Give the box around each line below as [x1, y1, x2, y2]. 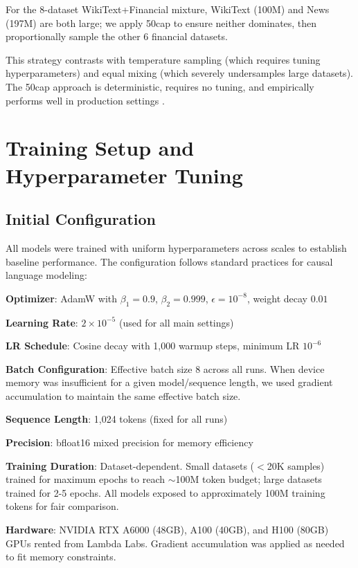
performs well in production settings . [6, 93, 165, 107]
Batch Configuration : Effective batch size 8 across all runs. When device [6, 361, 325, 376]
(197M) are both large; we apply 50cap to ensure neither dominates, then [6, 15, 317, 30]
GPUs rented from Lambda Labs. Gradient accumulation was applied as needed [6, 535, 345, 550]
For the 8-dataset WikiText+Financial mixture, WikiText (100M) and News [6, 2, 330, 16]
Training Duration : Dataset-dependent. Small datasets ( [6, 458, 255, 473]
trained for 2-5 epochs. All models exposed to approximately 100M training [6, 485, 325, 500]
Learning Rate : [6, 315, 78, 329]
